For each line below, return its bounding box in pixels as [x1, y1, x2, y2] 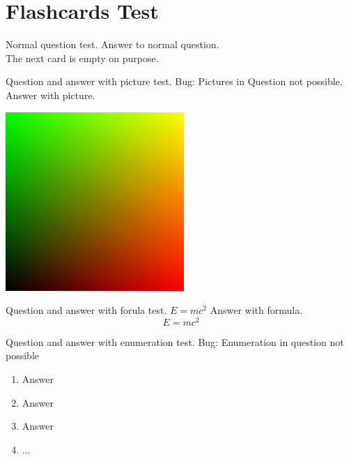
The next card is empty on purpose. [6, 50, 159, 65]
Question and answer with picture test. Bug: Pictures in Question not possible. [6, 74, 343, 89]
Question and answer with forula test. [6, 303, 167, 317]
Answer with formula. [210, 303, 303, 317]
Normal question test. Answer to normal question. [6, 37, 219, 52]
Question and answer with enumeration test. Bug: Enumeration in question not [6, 334, 344, 349]
